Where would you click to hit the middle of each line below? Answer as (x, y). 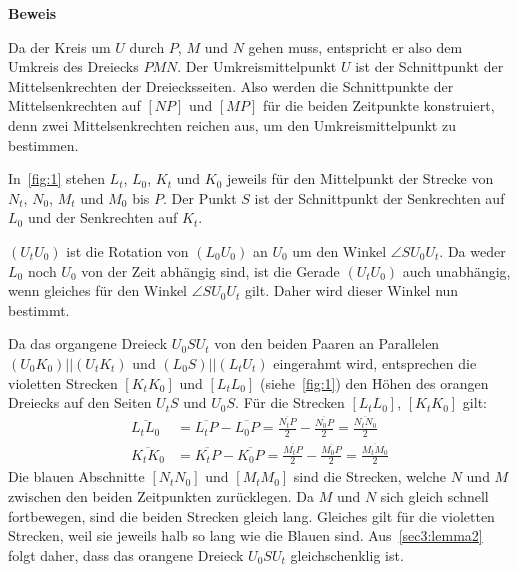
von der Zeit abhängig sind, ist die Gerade (210, 270)
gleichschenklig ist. (347, 554)
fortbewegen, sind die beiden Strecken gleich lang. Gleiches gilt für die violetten (251, 515)
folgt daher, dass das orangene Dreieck (126, 554)
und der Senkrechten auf (102, 217)
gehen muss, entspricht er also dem (355, 46)
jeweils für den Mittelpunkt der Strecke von (360, 178)
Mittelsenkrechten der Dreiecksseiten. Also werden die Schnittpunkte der (231, 85)
